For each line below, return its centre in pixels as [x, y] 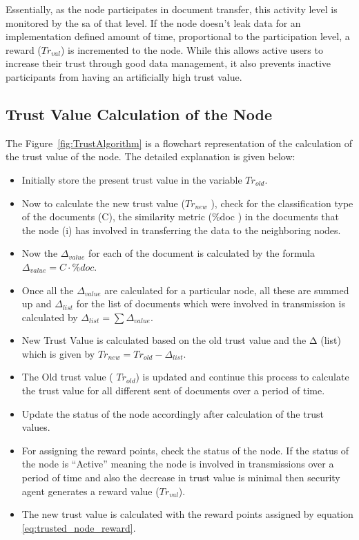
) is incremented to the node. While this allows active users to [192, 49]
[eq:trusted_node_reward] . [79, 527]
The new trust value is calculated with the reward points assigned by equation [187, 514]
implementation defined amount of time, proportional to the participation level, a [178, 36]
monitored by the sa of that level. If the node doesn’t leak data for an [153, 22]
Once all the [48, 290]
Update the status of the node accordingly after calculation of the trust [173, 413]
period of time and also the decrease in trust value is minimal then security [181, 478]
